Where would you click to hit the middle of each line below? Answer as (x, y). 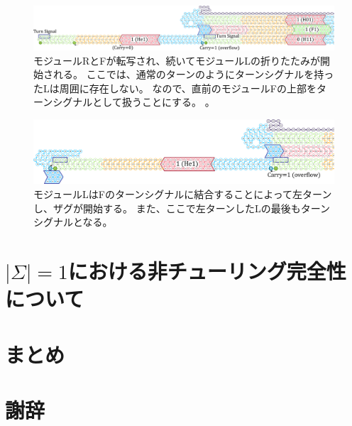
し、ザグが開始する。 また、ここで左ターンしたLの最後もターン (182, 208)
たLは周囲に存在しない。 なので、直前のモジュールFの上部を (175, 88)
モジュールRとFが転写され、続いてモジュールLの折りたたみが (177, 60)
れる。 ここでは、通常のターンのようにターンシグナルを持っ (193, 74)
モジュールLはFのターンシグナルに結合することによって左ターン (183, 194)
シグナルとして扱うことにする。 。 (134, 102)
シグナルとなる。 (73, 222)
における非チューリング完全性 (207, 270)
